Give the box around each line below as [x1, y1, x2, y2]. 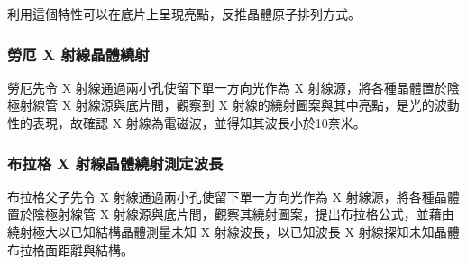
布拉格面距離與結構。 [7, 240, 133, 259]
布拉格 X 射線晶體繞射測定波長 [7, 151, 224, 174]
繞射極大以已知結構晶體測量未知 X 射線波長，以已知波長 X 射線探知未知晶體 [7, 223, 460, 241]
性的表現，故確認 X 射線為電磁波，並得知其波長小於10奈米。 [7, 114, 366, 132]
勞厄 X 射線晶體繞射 [7, 42, 150, 65]
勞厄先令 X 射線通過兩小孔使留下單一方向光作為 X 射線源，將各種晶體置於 [7, 77, 447, 96]
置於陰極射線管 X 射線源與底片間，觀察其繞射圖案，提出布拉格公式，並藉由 [7, 205, 454, 223]
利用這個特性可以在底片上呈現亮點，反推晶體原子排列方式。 [7, 5, 361, 23]
